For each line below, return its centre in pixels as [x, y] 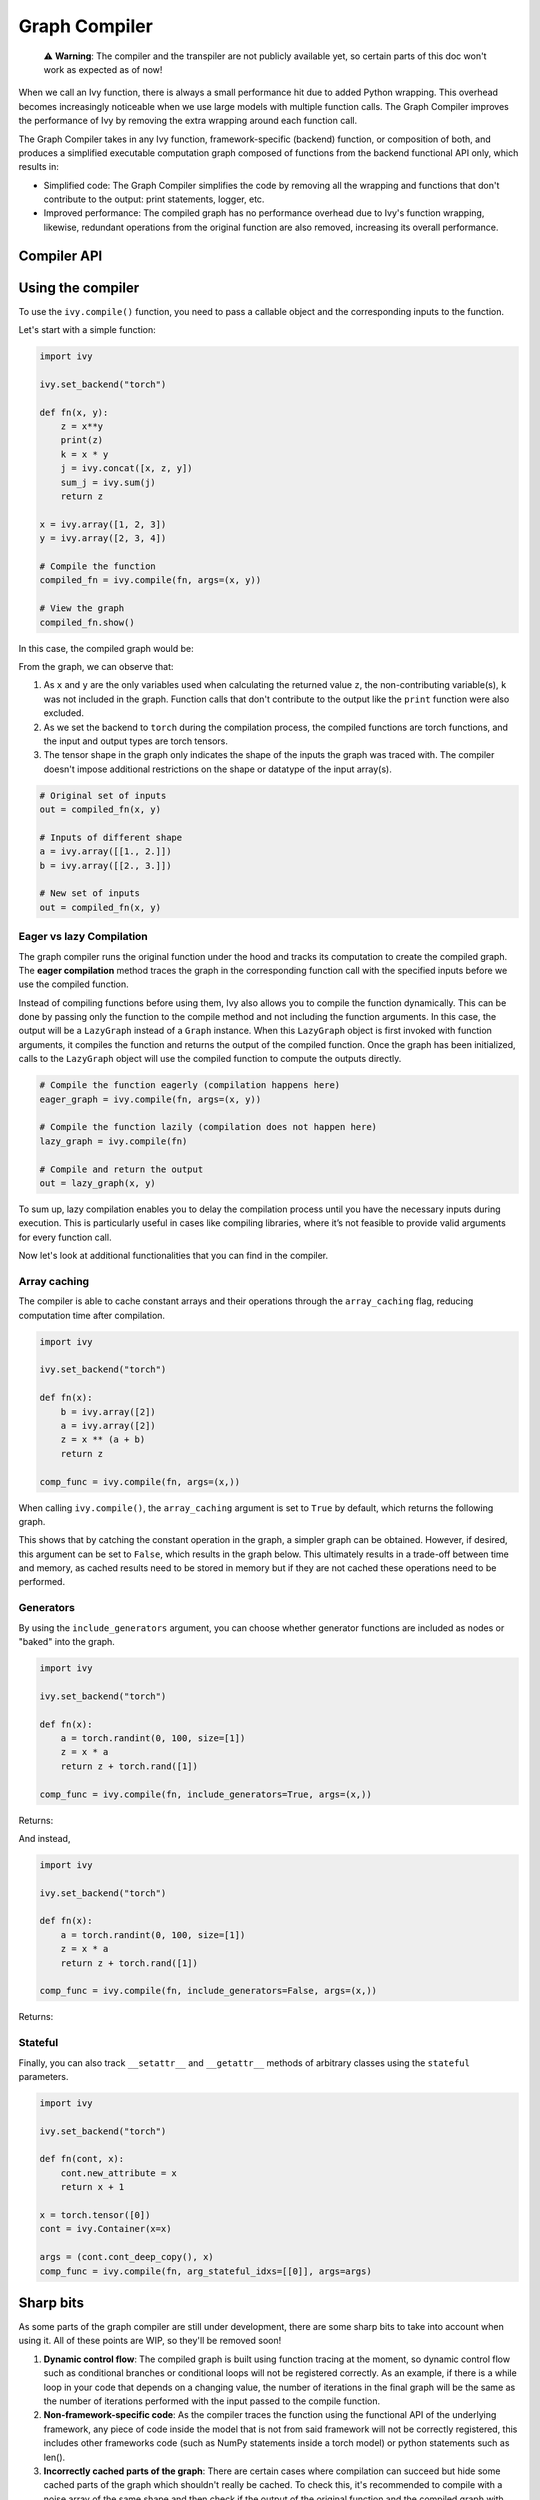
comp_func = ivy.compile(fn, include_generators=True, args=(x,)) [205, 1794]
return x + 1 [92, 2187]
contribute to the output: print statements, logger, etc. [154, 199]
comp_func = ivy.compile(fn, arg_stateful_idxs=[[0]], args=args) [205, 2271]
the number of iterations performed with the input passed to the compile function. [212, 2401]
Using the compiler [79, 287]
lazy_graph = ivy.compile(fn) [113, 1141]
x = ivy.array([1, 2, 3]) [103, 524]
